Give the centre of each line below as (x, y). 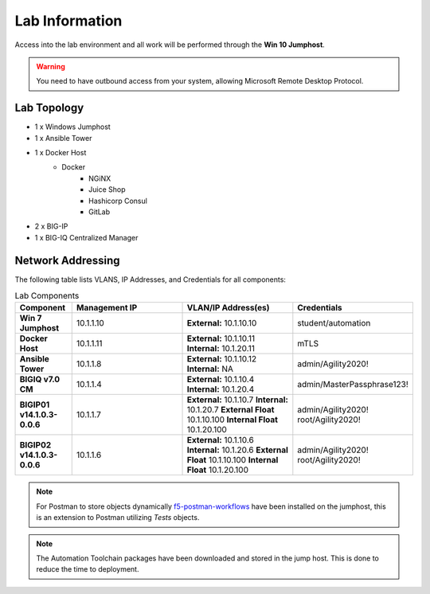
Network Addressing (67, 260)
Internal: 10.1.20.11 (221, 349)
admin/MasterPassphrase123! (353, 385)
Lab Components (47, 296)
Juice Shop (107, 190)
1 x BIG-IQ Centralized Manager (86, 237)
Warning (51, 66)
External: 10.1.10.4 (221, 380)
